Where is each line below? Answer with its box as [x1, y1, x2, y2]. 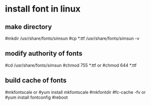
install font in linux [5, 3, 81, 15]
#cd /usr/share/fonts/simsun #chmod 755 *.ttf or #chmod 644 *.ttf [5, 62, 137, 68]
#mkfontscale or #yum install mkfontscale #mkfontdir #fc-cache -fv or [5, 89, 146, 95]
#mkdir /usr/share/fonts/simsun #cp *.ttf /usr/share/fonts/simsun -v [5, 35, 139, 41]
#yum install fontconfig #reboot [5, 94, 68, 100]
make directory [5, 23, 52, 31]
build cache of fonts [5, 76, 67, 85]
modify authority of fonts [5, 49, 83, 58]
